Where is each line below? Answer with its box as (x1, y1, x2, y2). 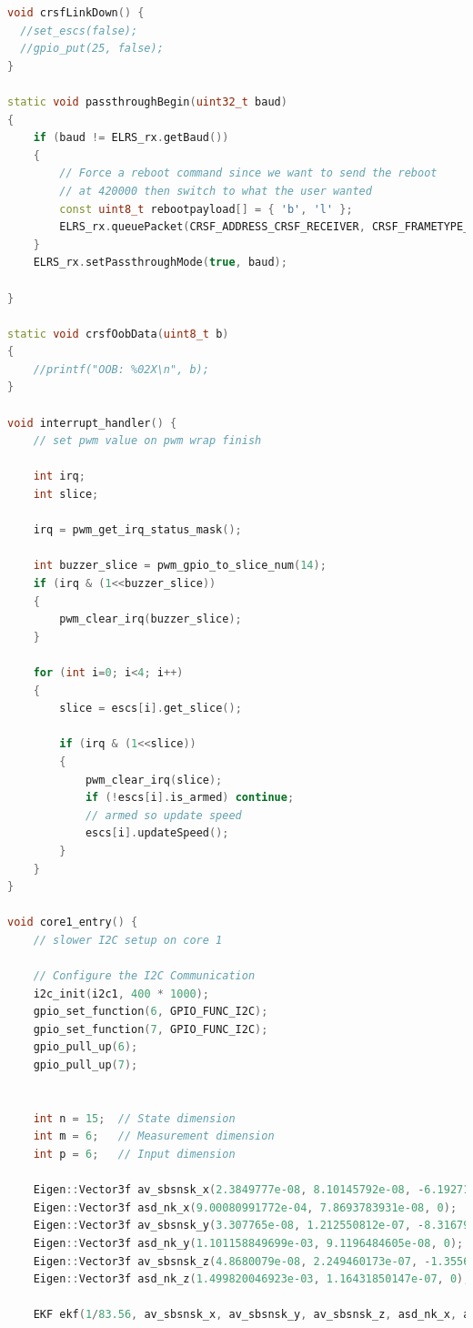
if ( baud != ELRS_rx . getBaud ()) (33, 131, 229, 145)
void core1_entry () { (7, 916, 138, 929)
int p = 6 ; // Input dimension (33, 1148, 236, 1161)
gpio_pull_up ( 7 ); (33, 1059, 138, 1072)
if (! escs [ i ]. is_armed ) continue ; (85, 791, 295, 805)
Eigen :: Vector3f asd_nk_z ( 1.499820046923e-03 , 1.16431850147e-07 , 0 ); (33, 1272, 470, 1286)
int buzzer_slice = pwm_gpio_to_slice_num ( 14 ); (33, 559, 327, 573)
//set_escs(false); (20, 24, 138, 37)
